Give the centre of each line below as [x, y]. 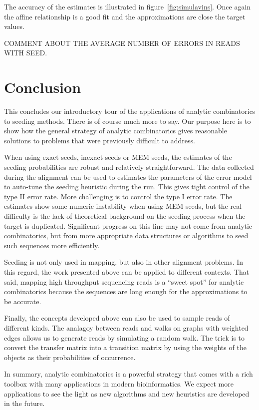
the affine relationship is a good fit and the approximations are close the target [125, 16]
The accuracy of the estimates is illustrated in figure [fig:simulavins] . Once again [128, 6]
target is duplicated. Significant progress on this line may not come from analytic [128, 225]
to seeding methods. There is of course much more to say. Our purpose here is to [128, 121]
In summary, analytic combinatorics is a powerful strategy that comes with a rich [129, 374]
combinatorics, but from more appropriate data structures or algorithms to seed [126, 235]
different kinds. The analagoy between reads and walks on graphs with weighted [126, 327]
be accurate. [23, 301]
